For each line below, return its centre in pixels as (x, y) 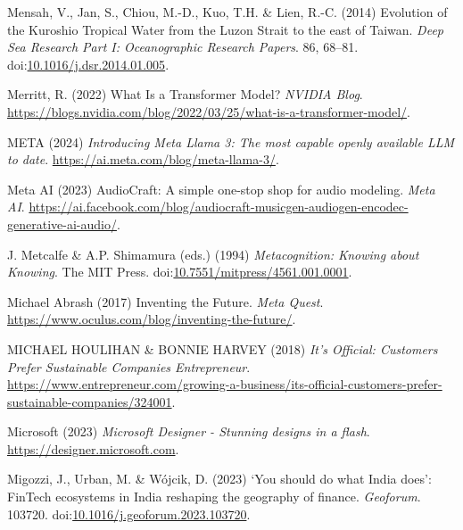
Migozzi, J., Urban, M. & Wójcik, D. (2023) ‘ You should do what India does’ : (219, 479)
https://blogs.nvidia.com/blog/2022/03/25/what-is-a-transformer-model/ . (209, 111)
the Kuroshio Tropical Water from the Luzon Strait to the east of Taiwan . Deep (225, 29)
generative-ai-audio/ (62, 224)
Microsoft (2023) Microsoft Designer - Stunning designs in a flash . (189, 431)
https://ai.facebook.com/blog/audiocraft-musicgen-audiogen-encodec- (219, 207)
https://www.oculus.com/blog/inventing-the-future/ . (152, 319)
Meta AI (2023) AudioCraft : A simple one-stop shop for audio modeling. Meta (221, 189)
